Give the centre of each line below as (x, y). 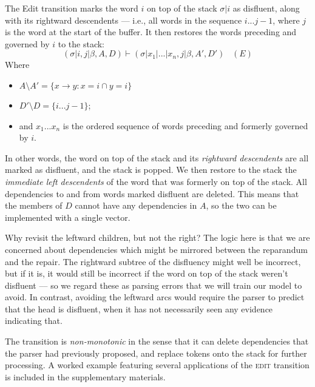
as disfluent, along (266, 8)
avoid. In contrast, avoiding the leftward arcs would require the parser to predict (155, 297)
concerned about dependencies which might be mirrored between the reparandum (156, 249)
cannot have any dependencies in (136, 205)
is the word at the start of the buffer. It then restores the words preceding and (151, 32)
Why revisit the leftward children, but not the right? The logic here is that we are (157, 237)
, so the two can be (241, 205)
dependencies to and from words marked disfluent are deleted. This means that (152, 193)
